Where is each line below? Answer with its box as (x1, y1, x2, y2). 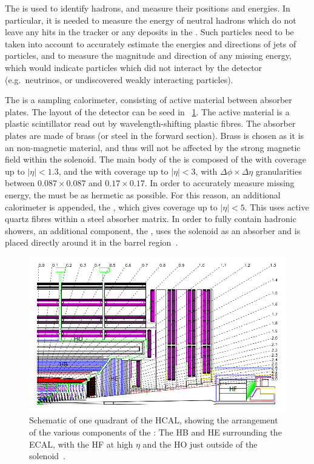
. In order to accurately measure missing (144, 177, 295, 189)
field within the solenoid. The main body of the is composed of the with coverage (5, 153, 306, 166)
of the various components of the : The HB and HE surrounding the (29, 425, 282, 438)
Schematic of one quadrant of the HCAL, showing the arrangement (29, 414, 278, 426)
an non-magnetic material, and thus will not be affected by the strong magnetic (5, 141, 301, 153)
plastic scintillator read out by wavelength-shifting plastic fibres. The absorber (5, 117, 296, 130)
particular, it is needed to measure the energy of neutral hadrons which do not (5, 13, 296, 26)
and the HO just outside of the (142, 437, 258, 450)
